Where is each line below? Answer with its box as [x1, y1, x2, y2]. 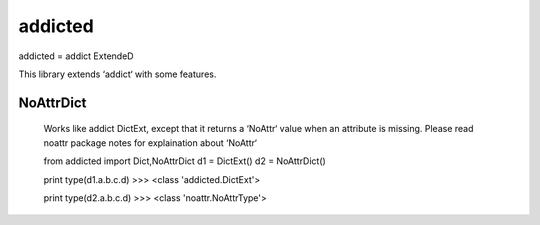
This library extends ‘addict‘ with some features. [18, 68, 217, 80]
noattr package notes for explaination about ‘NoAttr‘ [43, 136, 257, 149]
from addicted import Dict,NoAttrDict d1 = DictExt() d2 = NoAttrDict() [43, 155, 327, 167]
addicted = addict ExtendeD [18, 50, 134, 62]
